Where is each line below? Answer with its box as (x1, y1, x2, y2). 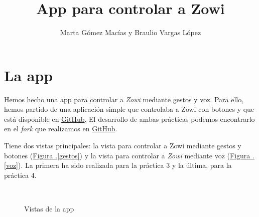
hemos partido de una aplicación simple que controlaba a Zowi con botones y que (4, 104, 254, 114)
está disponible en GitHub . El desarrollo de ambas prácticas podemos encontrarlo (4, 113, 255, 124)
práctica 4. (4, 169, 37, 180)
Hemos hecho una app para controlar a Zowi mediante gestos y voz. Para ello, (4, 94, 244, 104)
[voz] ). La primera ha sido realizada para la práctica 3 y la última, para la (4, 160, 232, 170)
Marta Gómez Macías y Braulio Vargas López (60, 27, 201, 38)
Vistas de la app (24, 203, 74, 213)
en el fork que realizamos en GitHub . (4, 123, 117, 134)
